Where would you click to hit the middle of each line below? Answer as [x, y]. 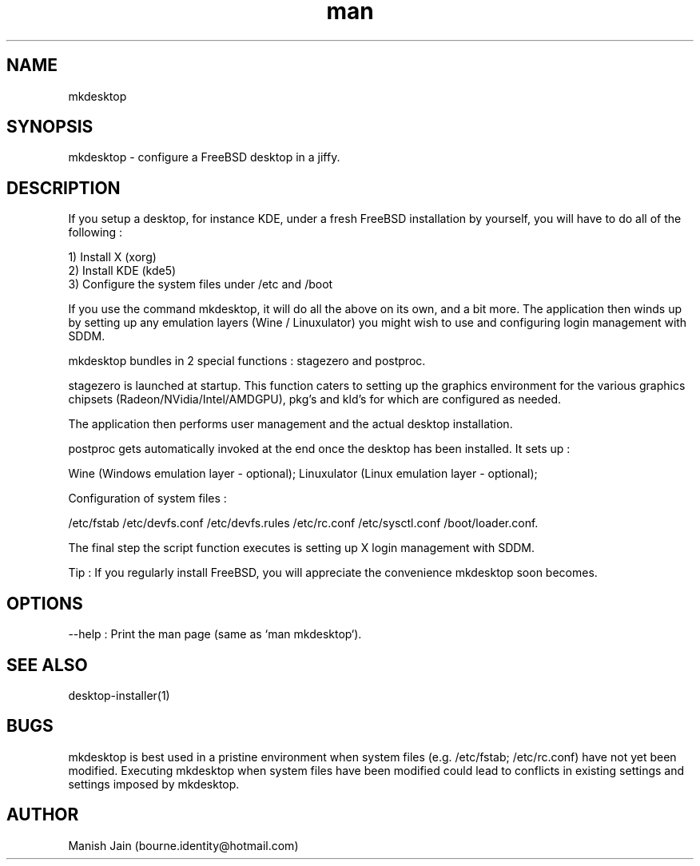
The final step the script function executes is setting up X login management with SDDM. [302, 548]
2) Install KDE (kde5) [122, 271]
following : [95, 232]
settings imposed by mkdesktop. [154, 784]
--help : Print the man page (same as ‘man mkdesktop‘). [215, 634]
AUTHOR [43, 815]
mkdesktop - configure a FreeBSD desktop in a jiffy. [204, 157]
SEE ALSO [47, 665]
